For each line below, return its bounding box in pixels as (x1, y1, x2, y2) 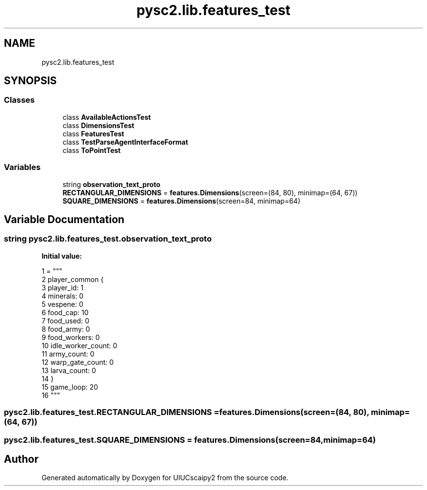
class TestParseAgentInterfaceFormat (62, 137, 188, 146)
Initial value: (41, 251, 82, 260)
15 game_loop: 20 (41, 382, 98, 391)
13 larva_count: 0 (41, 366, 96, 375)
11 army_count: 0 (41, 349, 95, 358)
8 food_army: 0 (41, 324, 90, 333)
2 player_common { (41, 275, 104, 283)
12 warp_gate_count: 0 (41, 358, 114, 366)
